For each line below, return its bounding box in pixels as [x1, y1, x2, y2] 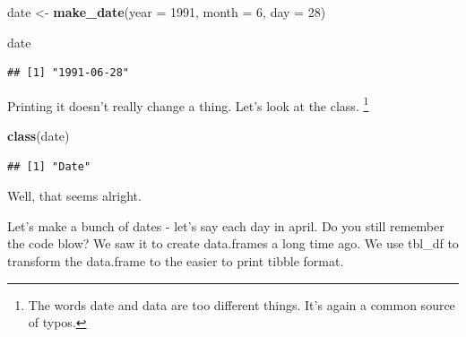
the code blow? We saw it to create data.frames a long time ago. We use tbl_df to [7, 234, 459, 253]
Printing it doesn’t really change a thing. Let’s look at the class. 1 [7, 93, 369, 115]
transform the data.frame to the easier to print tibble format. [7, 252, 344, 270]
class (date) [7, 126, 70, 145]
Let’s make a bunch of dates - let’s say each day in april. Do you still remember [7, 216, 444, 235]
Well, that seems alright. [7, 186, 142, 205]
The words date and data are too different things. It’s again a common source [28, 295, 455, 314]
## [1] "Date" [7, 160, 91, 173]
